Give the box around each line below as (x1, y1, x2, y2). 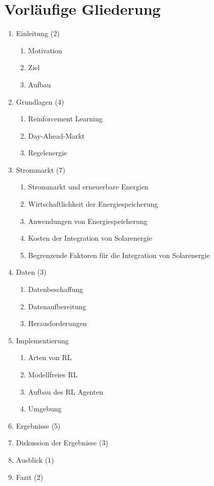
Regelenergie (28, 147, 67, 158)
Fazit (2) (16, 471, 43, 482)
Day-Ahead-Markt (28, 130, 85, 141)
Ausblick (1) (16, 454, 54, 465)
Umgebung (28, 403, 62, 414)
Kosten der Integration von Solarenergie (28, 233, 152, 243)
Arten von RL (28, 352, 72, 363)
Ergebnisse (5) (16, 420, 61, 431)
